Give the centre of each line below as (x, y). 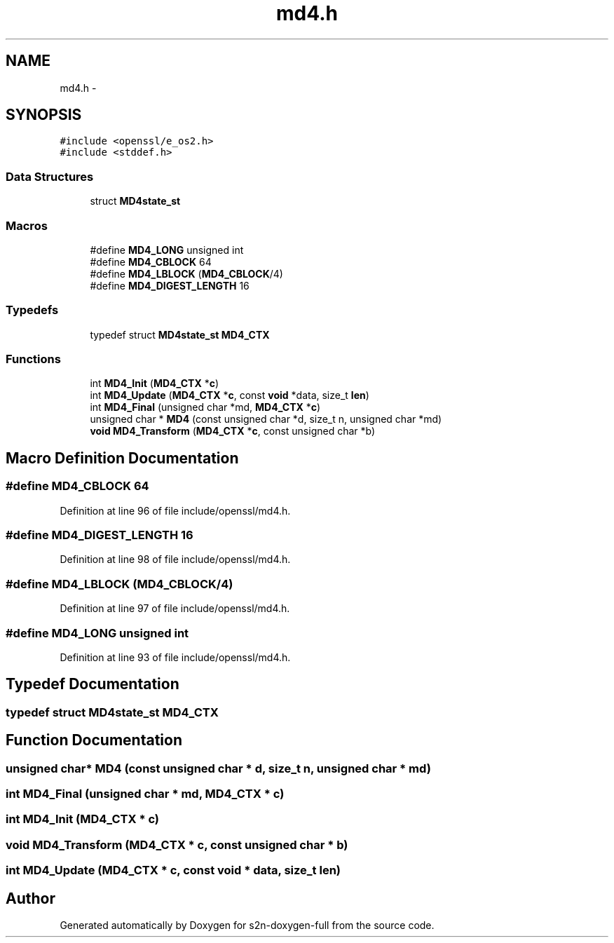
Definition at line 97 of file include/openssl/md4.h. (175, 609)
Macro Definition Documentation (122, 458)
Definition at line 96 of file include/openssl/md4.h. (175, 510)
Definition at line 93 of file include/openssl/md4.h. (175, 657)
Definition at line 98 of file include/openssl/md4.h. (175, 559)
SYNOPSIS (44, 115)
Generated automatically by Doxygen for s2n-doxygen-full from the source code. (247, 925)
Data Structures (50, 176)
